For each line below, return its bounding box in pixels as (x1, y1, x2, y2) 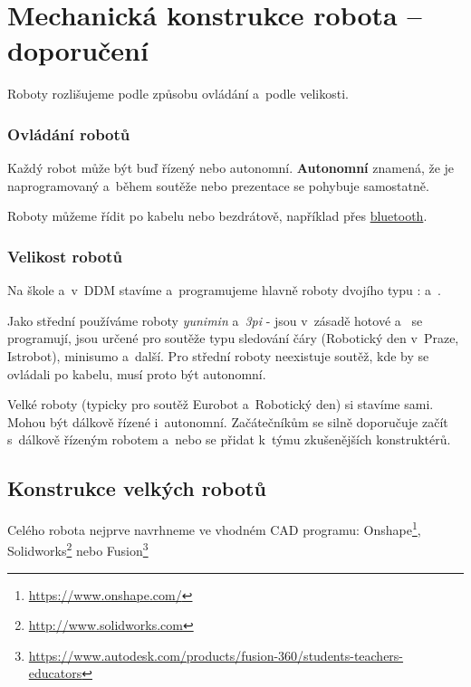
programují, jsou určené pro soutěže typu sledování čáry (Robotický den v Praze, (7, 329, 459, 348)
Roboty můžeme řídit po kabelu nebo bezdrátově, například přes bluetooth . (7, 206, 428, 225)
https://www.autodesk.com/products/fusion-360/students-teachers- (28, 645, 404, 664)
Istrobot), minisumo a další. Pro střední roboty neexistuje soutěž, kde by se (7, 346, 429, 365)
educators (28, 663, 82, 682)
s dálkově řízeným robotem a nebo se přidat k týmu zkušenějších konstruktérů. (7, 430, 451, 449)
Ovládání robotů (7, 122, 130, 145)
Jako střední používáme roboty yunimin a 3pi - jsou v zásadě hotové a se (7, 310, 423, 329)
